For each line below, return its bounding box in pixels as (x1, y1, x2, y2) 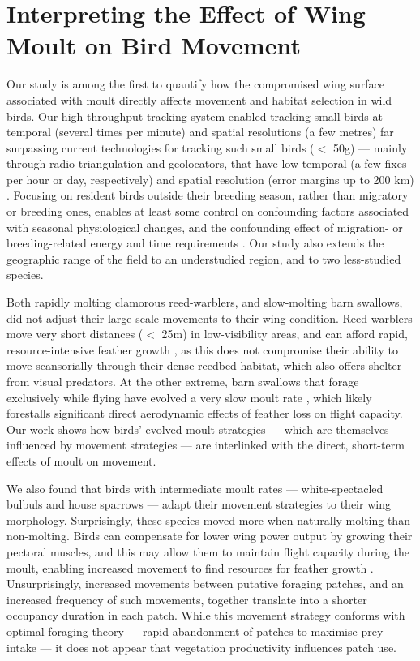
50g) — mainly (332, 139, 408, 156)
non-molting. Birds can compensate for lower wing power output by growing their (6, 527, 413, 544)
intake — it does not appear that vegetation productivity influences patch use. (6, 638, 396, 655)
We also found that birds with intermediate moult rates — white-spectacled (6, 479, 384, 496)
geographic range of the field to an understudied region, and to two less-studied (6, 250, 401, 267)
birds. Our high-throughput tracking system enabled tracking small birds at (6, 107, 383, 124)
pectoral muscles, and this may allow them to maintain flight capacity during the (6, 543, 409, 560)
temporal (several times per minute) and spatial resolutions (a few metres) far (6, 123, 394, 140)
